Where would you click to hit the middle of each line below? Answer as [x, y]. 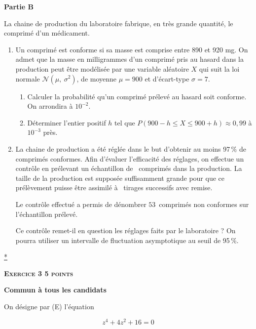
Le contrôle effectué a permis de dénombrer [81, 204]
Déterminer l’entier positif [67, 122]
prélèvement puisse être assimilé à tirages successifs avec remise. [114, 187]
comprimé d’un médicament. [47, 33]
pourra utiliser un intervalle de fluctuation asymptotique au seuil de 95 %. [127, 240]
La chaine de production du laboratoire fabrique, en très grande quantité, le [119, 23]
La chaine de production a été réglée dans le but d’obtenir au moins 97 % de [131, 148]
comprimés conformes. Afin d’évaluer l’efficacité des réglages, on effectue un [130, 158]
